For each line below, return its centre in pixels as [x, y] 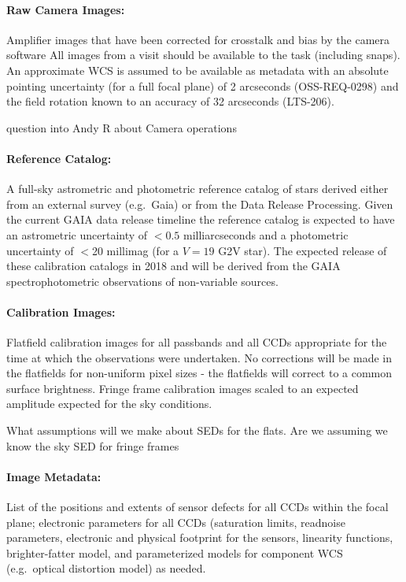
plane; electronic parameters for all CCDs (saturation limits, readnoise [176, 522]
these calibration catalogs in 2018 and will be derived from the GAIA [173, 266]
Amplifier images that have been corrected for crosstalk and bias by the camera [198, 39]
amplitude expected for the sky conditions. [109, 404]
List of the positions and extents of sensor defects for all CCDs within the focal [197, 507]
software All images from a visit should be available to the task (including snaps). [203, 55]
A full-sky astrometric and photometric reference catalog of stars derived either [197, 189]
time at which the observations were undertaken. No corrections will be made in [199, 357]
